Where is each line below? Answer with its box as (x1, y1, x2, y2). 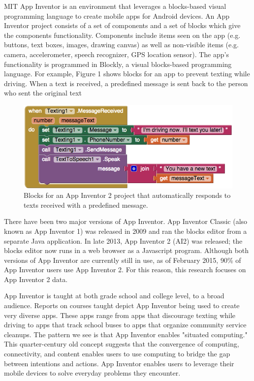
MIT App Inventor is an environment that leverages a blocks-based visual (4, 1, 226, 11)
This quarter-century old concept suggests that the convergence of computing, (4, 339, 239, 349)
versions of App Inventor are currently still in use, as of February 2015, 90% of (4, 254, 241, 265)
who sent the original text (4, 88, 82, 98)
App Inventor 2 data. (4, 274, 68, 284)
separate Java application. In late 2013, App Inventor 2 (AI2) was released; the (4, 235, 243, 246)
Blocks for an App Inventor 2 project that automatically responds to (24, 190, 231, 200)
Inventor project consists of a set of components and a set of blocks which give (4, 20, 241, 31)
